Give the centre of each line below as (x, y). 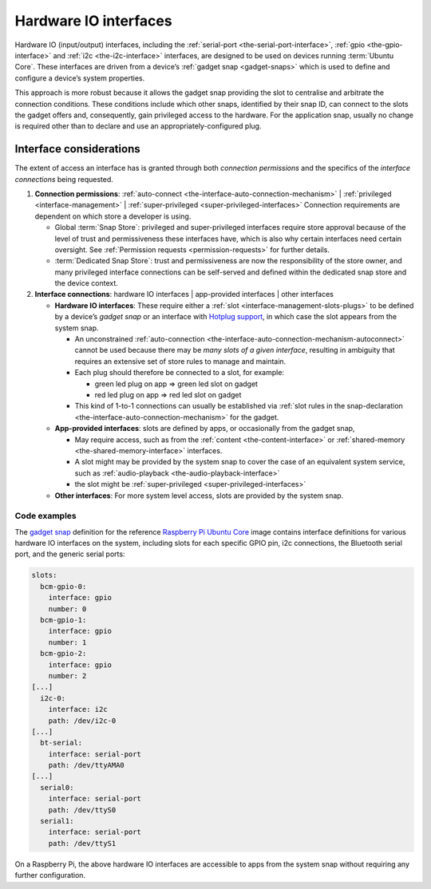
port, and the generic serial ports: (70, 554)
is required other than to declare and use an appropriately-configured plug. (138, 126)
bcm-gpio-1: (63, 620)
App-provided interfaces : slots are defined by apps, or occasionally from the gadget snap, (205, 429)
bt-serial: (61, 743)
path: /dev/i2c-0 (82, 721)
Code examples (46, 516)
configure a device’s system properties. (80, 78)
